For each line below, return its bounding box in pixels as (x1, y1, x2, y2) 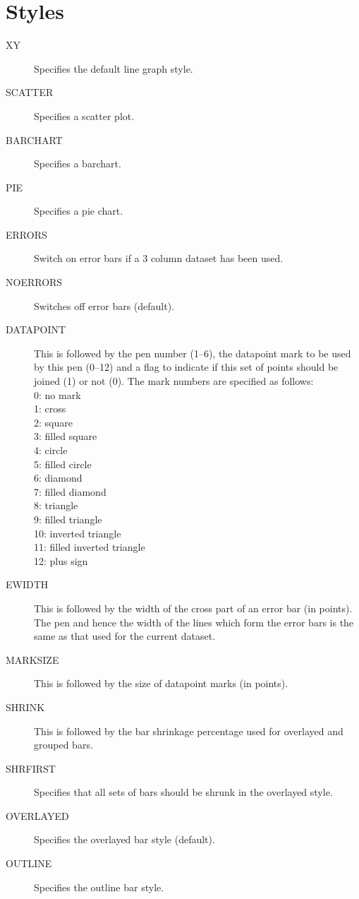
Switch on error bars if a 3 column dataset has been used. (34, 251, 284, 266)
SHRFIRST (6, 761, 56, 775)
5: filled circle (34, 456, 92, 471)
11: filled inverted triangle (34, 540, 145, 554)
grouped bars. (34, 737, 93, 752)
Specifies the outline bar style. (34, 879, 164, 894)
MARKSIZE (6, 652, 59, 667)
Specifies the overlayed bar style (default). (34, 832, 215, 847)
